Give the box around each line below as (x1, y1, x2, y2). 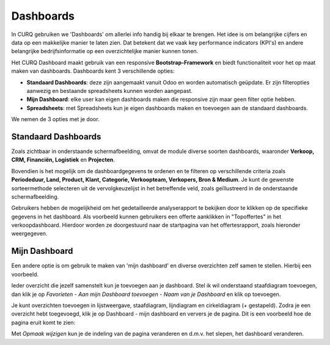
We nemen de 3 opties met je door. (11, 116, 100, 123)
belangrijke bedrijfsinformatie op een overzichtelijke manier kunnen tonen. (11, 48, 199, 55)
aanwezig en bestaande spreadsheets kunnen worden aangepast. (26, 87, 193, 94)
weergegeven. (11, 230, 48, 237)
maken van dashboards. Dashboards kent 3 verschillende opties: (11, 67, 175, 75)
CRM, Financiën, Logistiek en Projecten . (11, 156, 116, 163)
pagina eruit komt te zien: (11, 319, 76, 326)
